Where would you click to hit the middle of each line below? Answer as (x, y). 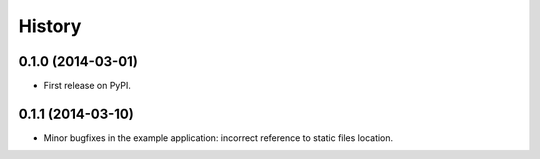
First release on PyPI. (87, 86)
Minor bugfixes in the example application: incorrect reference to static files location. (218, 137)
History (50, 26)
